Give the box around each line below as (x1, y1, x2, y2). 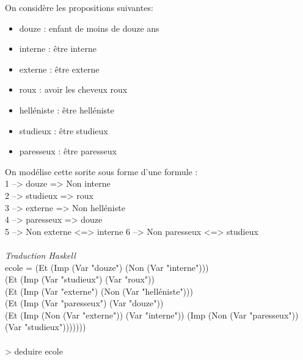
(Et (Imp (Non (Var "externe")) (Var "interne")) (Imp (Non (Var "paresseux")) (5, 308, 299, 321)
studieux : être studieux (19, 124, 108, 137)
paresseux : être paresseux (19, 145, 117, 157)
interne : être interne (19, 42, 97, 55)
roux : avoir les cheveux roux (19, 83, 128, 96)
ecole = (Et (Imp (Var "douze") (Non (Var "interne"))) (5, 261, 209, 273)
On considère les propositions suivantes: (5, 1, 153, 13)
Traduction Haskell (5, 248, 76, 261)
